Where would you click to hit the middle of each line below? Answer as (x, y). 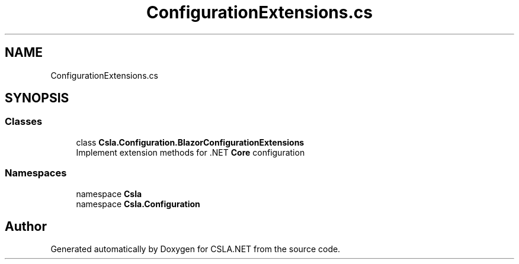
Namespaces (36, 173)
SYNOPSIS (37, 98)
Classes (24, 122)
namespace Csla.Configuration (138, 204)
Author (26, 226)
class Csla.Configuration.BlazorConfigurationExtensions (190, 142)
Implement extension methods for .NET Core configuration (190, 152)
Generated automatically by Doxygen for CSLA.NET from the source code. (196, 249)
